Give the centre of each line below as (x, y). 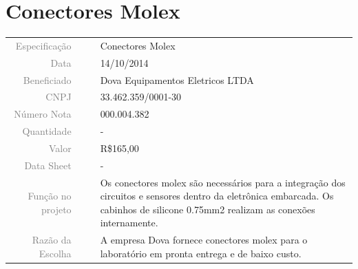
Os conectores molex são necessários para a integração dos (223, 182)
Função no (50, 196)
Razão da (52, 240)
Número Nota (43, 114)
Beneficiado (47, 79)
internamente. (129, 223)
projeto (56, 209)
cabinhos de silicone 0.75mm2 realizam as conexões (208, 209)
